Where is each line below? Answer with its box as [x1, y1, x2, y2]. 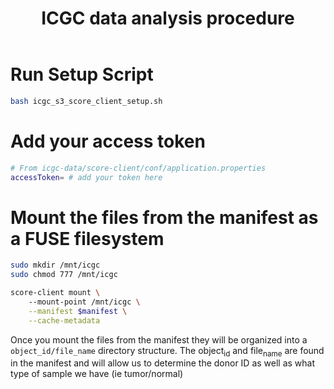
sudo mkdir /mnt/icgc [10, 260, 101, 271]
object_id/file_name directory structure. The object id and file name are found [10, 344, 325, 359]
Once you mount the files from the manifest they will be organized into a [10, 333, 308, 346]
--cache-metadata [28, 315, 101, 326]
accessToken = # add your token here [10, 172, 163, 182]
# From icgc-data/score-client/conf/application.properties [10, 163, 267, 173]
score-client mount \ [10, 288, 101, 298]
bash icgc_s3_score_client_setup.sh [10, 96, 163, 106]
